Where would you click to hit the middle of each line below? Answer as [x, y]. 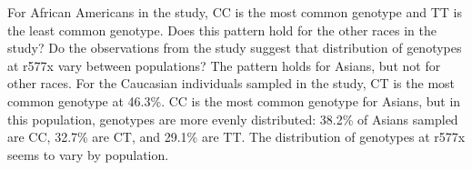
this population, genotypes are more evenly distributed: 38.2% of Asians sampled [233, 119]
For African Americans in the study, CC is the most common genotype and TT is [235, 12]
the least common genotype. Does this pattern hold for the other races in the [222, 30]
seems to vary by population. [88, 154]
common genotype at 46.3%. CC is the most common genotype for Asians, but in [234, 100]
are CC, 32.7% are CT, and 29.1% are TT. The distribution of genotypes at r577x [236, 137]
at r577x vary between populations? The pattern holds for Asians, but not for [224, 65]
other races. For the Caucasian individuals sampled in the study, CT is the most [231, 83]
